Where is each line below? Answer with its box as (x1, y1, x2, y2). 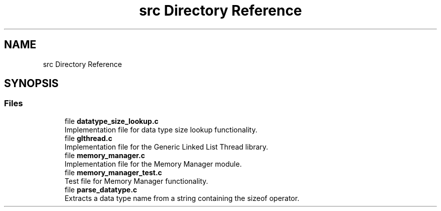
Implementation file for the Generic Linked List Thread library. (64, 142, 268, 151)
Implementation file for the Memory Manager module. (64, 159, 242, 168)
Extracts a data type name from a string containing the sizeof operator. (64, 193, 300, 202)
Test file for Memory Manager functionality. (64, 176, 208, 185)
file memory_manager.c (64, 151, 145, 160)
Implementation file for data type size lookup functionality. (64, 125, 258, 134)
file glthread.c (64, 133, 112, 143)
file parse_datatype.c (64, 185, 137, 194)
